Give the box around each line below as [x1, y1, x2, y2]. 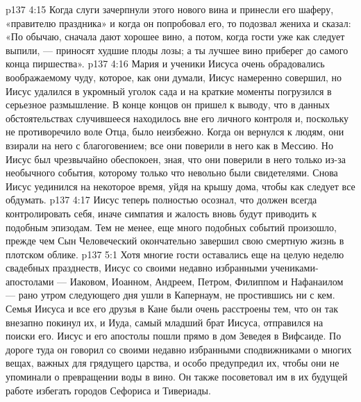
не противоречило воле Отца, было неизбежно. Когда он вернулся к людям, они [6, 124, 344, 139]
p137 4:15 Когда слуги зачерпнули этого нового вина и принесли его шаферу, [6, 2, 334, 16]
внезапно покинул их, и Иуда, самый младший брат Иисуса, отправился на [6, 315, 324, 329]
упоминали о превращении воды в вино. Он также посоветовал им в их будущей [6, 369, 348, 384]
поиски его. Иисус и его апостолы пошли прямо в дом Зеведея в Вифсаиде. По [6, 328, 342, 343]
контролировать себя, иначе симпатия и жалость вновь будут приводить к [6, 206, 317, 220]
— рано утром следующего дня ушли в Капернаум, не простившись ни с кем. [6, 287, 335, 302]
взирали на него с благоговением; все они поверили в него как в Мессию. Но [6, 137, 333, 152]
